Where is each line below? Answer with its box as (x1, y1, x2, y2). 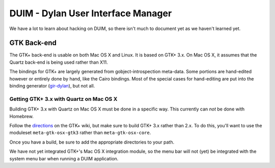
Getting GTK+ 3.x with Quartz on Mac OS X (9, 95, 118, 102)
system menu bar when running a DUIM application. (9, 155, 119, 161)
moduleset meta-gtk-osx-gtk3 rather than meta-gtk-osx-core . (9, 130, 151, 136)
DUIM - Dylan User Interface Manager (9, 8, 172, 19)
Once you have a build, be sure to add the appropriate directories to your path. (9, 139, 175, 145)
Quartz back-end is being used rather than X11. (9, 59, 108, 65)
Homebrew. (9, 113, 34, 119)
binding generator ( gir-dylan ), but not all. (9, 83, 95, 89)
